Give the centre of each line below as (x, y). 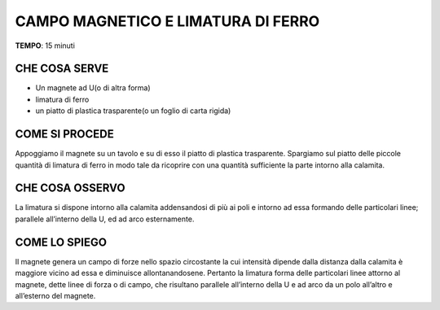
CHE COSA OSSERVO (70, 188)
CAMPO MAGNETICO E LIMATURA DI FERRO (167, 21)
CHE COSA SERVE (62, 69)
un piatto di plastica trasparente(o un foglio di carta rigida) (133, 111)
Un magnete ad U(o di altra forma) (93, 88)
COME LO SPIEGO (61, 242)
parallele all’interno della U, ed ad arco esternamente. (105, 219)
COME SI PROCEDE (64, 134)
